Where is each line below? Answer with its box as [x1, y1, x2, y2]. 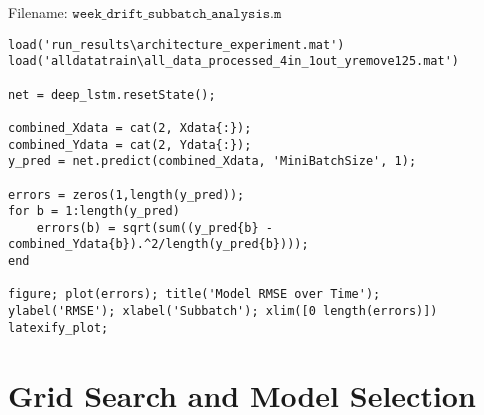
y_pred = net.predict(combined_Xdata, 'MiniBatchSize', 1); [8, 154, 417, 169]
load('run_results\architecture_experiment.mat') [8, 37, 345, 52]
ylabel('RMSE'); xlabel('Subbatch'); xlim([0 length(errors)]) [8, 304, 438, 319]
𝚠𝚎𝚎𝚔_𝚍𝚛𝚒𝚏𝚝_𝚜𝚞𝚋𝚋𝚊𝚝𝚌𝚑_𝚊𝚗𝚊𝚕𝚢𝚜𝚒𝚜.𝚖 [72, 7, 282, 21]
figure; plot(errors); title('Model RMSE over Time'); [8, 287, 381, 302]
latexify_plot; [8, 320, 109, 335]
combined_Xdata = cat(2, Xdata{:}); [8, 120, 252, 135]
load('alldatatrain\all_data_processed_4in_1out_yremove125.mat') [8, 54, 460, 69]
